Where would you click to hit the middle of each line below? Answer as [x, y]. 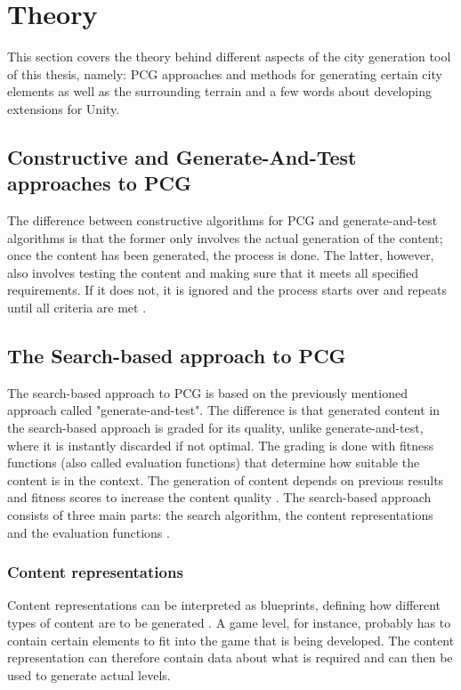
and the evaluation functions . [89, 532]
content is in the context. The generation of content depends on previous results [226, 479]
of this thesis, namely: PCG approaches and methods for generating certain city [225, 73]
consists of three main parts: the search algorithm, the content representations [220, 515]
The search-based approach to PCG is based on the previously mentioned [207, 392]
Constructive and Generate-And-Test [182, 156]
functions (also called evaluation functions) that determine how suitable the [214, 463]
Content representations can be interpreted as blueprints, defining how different [224, 605]
